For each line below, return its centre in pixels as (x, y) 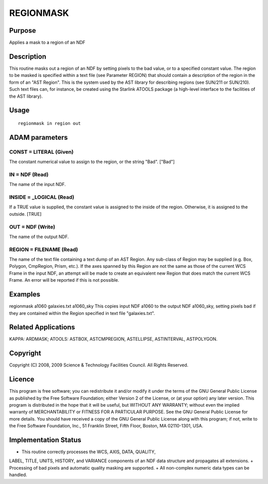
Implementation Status (45, 440)
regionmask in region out (50, 123)
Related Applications (42, 327)
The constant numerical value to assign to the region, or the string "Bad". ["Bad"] (92, 162)
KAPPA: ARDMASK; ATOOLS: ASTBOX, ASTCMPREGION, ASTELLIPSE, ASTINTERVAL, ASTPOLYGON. (113, 339)
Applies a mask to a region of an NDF (47, 43)
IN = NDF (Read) (29, 175)
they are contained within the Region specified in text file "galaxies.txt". (82, 313)
